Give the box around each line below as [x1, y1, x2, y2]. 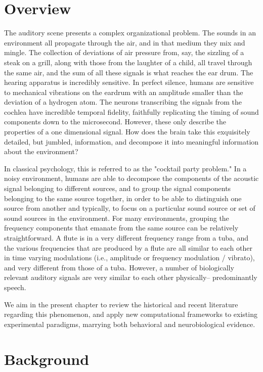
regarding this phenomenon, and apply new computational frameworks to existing [4, 309, 257, 319]
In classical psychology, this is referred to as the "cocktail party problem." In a [4, 163, 247, 173]
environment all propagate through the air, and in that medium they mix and [4, 37, 245, 48]
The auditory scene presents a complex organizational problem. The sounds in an [4, 27, 256, 38]
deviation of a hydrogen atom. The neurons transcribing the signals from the [4, 97, 242, 107]
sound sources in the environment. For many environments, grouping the [4, 212, 229, 223]
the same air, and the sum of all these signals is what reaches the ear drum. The [4, 67, 253, 77]
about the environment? [4, 146, 78, 157]
